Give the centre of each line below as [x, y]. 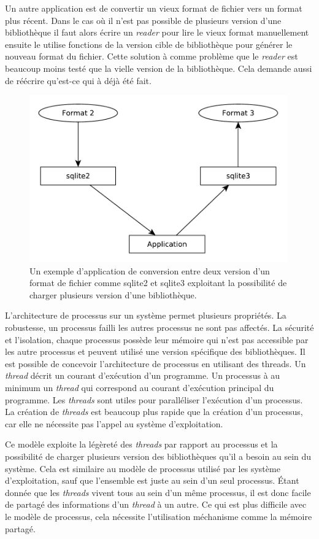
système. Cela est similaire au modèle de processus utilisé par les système [143, 468]
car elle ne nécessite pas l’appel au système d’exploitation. [114, 423]
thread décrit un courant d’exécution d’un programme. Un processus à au [143, 375]
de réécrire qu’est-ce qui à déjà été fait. [78, 80]
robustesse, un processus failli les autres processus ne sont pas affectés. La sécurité [159, 328]
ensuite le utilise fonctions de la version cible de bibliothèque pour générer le [149, 44]
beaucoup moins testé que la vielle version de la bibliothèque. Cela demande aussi [159, 68]
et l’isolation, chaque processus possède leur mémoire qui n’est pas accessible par [157, 339]
